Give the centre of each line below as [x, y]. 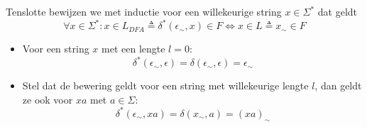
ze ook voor [48, 99]
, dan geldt [338, 85]
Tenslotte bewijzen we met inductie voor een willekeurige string [144, 11]
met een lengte [133, 49]
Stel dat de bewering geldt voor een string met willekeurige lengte [165, 85]
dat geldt [338, 11]
